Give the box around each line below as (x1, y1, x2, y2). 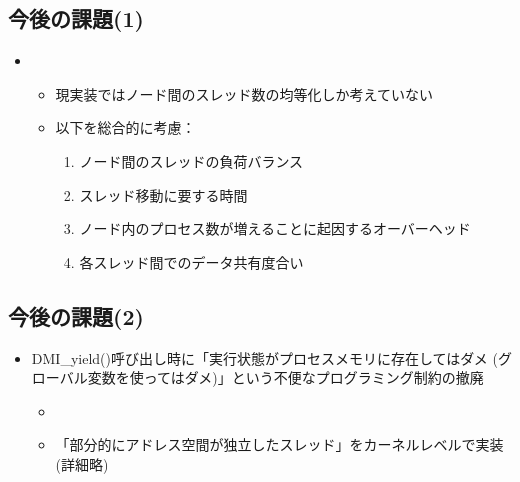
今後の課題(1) (8, 3, 144, 34)
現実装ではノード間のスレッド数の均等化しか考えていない (55, 83, 433, 104)
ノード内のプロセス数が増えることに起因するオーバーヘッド (79, 218, 471, 239)
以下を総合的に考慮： (55, 117, 196, 138)
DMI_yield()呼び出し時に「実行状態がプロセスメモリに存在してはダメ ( (31, 347, 498, 368)
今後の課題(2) (8, 300, 144, 331)
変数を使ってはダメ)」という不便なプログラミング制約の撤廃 (87, 367, 484, 388)
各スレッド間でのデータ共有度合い (79, 251, 304, 272)
